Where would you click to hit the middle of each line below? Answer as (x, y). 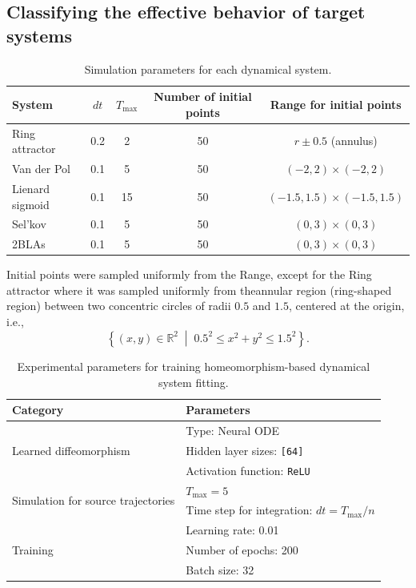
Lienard (31, 188)
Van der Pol (41, 169)
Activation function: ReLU (248, 470)
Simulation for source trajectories (94, 500)
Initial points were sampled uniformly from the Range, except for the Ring (189, 274)
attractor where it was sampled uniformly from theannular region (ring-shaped (199, 290)
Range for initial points (336, 104)
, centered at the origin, (346, 306)
